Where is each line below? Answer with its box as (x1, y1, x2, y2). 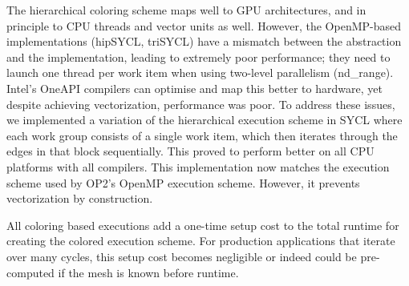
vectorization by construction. (6, 190, 153, 207)
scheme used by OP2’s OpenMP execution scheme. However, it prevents (6, 174, 360, 191)
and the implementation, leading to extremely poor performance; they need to (6, 48, 391, 65)
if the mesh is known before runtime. (58, 264, 239, 280)
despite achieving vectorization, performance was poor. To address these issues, (6, 95, 395, 112)
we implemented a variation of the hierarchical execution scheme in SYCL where (6, 111, 403, 128)
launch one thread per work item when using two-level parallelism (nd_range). (6, 64, 394, 81)
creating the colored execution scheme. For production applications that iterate (6, 232, 395, 249)
